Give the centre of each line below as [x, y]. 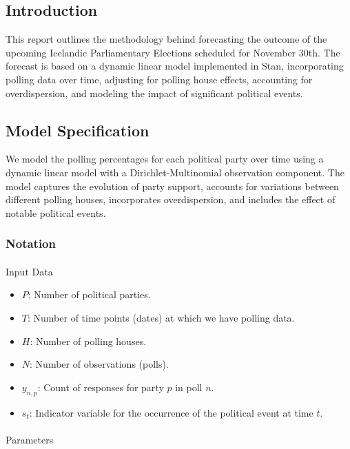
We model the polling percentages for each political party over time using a [165, 159]
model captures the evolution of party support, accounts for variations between [172, 186]
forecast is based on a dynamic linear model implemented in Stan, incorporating [175, 66]
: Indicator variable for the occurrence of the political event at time [171, 412]
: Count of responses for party [101, 387]
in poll [189, 387]
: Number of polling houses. [88, 341]
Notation [31, 243]
